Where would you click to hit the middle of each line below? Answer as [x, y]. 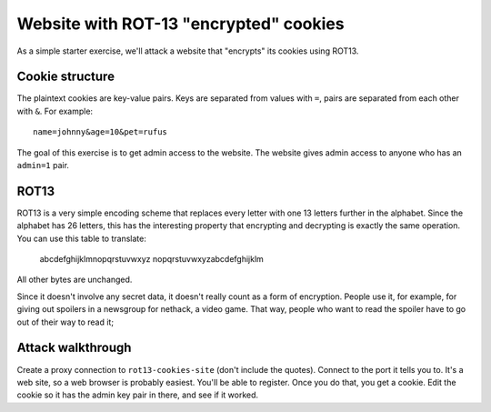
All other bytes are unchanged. [75, 280]
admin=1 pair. [43, 166]
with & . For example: [55, 111]
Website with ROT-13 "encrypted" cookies [180, 24]
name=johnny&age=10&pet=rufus [100, 132]
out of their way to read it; [65, 322]
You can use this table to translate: [82, 238]
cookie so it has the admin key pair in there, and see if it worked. [138, 395]
